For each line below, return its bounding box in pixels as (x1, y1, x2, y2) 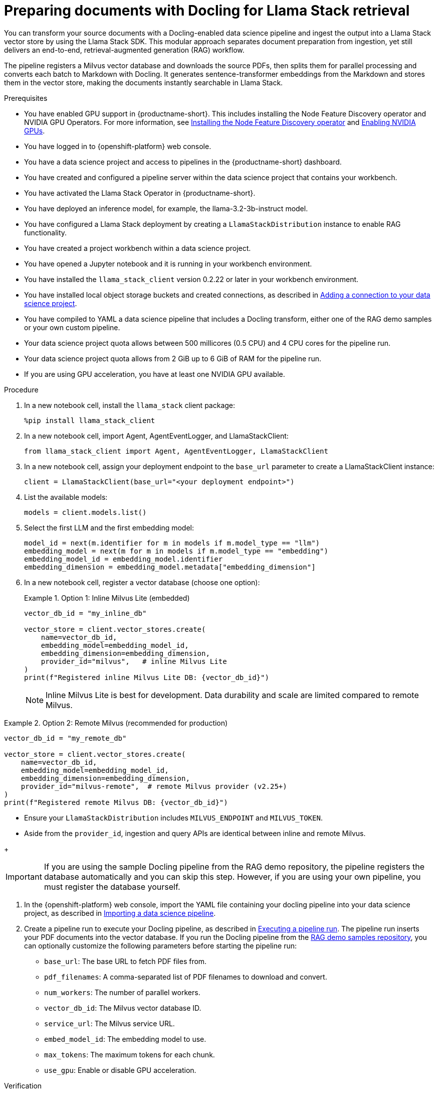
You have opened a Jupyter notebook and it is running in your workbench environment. (24, 259, 312, 268)
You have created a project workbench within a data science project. (24, 243, 251, 252)
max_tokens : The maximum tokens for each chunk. (44, 1050, 215, 1059)
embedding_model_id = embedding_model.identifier (24, 555, 223, 563)
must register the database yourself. (44, 881, 180, 892)
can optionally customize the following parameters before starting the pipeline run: (24, 941, 297, 950)
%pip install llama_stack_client (24, 416, 155, 425)
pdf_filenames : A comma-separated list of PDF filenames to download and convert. (44, 972, 327, 981)
